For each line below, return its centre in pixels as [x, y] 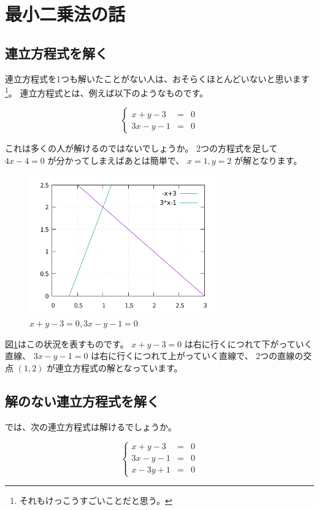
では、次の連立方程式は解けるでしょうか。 [91, 426]
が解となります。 [268, 160]
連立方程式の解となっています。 [119, 367]
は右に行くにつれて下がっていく [248, 343]
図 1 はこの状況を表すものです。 [67, 343]
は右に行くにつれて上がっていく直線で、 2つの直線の [197, 356]
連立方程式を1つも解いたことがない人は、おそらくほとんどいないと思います [157, 78]
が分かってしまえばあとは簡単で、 [116, 160]
